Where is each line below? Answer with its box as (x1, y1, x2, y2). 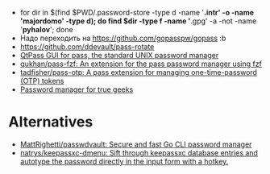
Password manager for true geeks (19, 85, 134, 94)
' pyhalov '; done (19, 25, 74, 34)
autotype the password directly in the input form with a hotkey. (19, 156, 229, 166)
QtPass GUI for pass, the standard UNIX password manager (19, 51, 219, 60)
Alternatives (8, 113, 93, 131)
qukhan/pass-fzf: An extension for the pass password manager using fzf (19, 59, 262, 68)
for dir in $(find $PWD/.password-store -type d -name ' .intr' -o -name (19, 8, 255, 17)
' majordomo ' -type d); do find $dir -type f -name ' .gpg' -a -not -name (19, 16, 257, 26)
